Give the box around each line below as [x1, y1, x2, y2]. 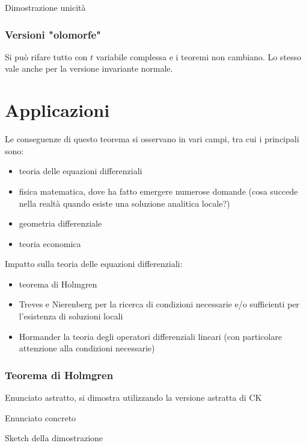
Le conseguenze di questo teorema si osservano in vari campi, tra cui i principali [5, 133, 299, 145]
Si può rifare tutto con [5, 50, 88, 63]
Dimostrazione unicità [5, 1, 86, 13]
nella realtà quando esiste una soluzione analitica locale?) [19, 196, 230, 209]
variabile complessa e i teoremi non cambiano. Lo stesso [96, 50, 302, 63]
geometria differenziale [19, 217, 102, 230]
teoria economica [19, 237, 81, 250]
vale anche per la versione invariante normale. [5, 62, 173, 75]
